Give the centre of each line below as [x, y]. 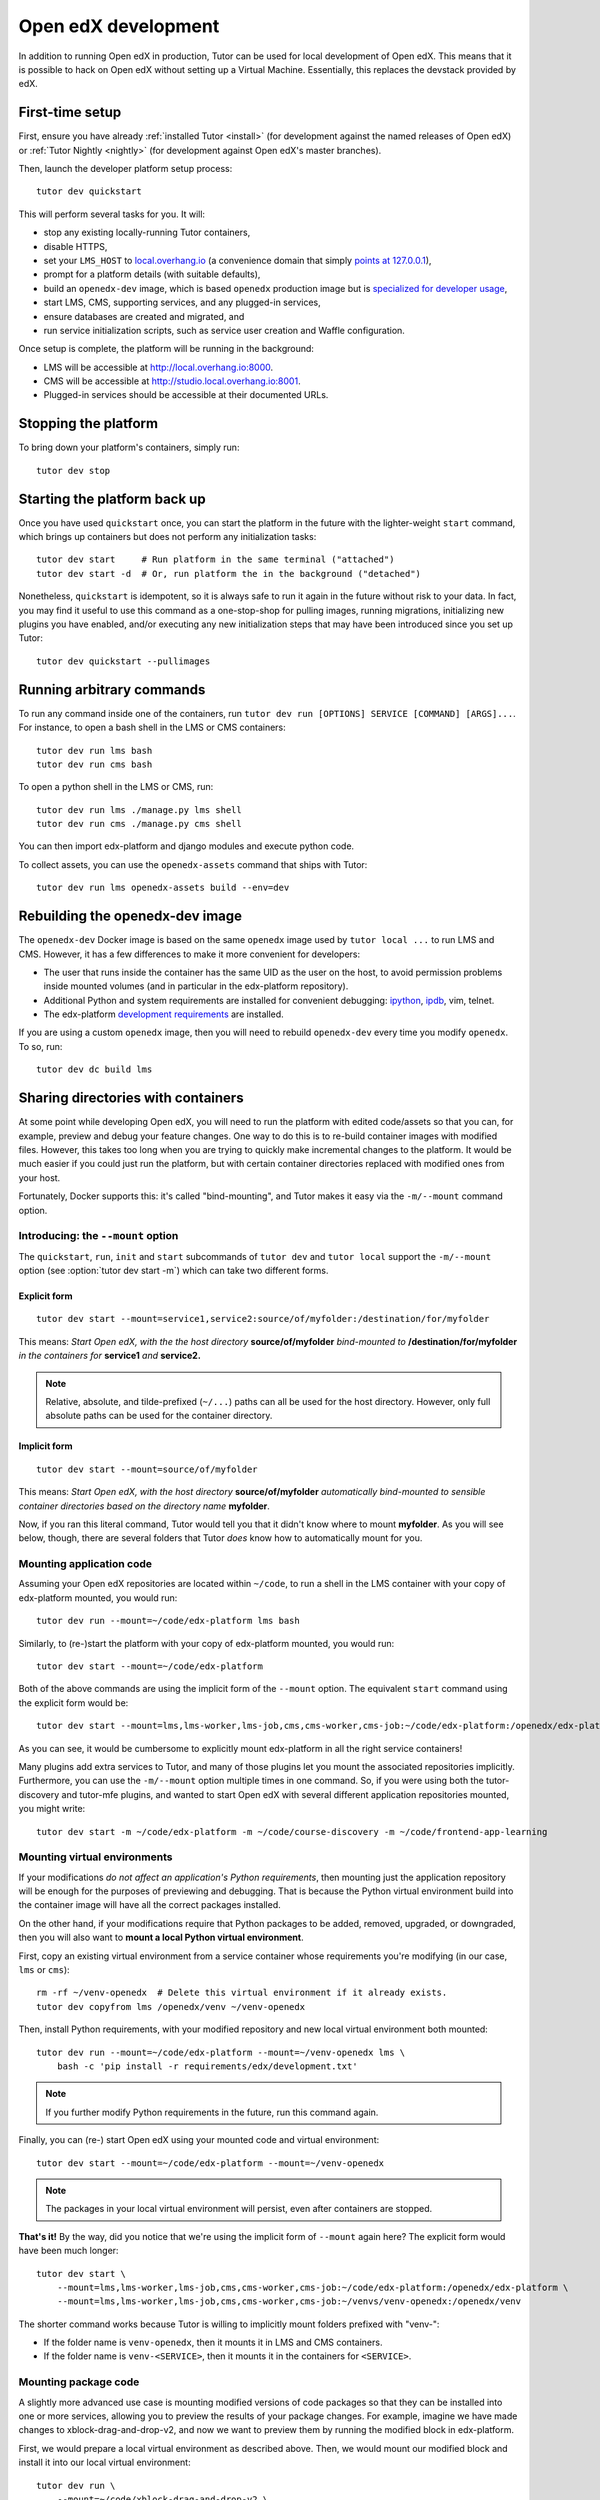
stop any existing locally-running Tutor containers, [147, 232]
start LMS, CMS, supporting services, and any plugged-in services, [182, 302]
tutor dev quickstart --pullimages [123, 661]
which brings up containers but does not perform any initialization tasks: [167, 537]
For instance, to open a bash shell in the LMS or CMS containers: [152, 727]
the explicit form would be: [73, 1702]
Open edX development [119, 26]
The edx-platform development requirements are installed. [163, 1014]
